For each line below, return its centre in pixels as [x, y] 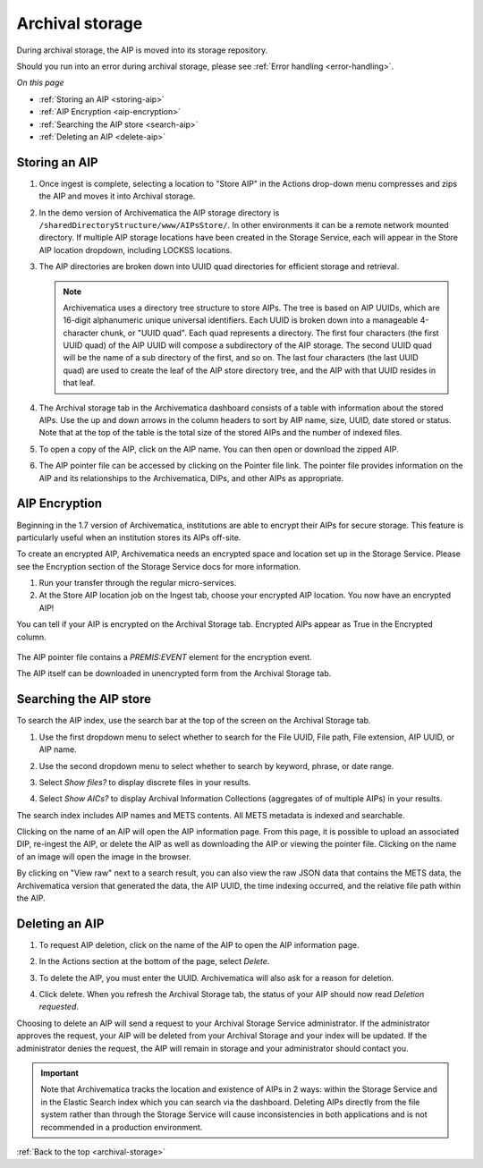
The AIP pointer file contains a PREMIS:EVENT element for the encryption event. [164, 657]
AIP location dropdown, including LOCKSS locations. [136, 250]
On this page [40, 83]
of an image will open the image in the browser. [104, 856]
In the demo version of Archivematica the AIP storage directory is [159, 212]
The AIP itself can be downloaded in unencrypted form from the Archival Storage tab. [174, 673]
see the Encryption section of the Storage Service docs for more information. [159, 566]
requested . [59, 1007]
